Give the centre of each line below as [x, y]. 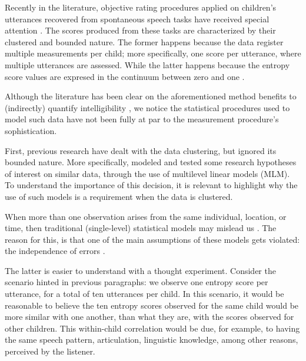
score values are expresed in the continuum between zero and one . [125, 76]
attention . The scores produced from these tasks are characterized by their [140, 30]
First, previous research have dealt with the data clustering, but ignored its [141, 150]
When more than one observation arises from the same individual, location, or [146, 216]
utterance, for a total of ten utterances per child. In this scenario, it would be [144, 294]
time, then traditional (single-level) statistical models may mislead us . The [141, 228]
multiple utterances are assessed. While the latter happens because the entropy [147, 64]
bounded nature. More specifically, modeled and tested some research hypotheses [151, 162]
